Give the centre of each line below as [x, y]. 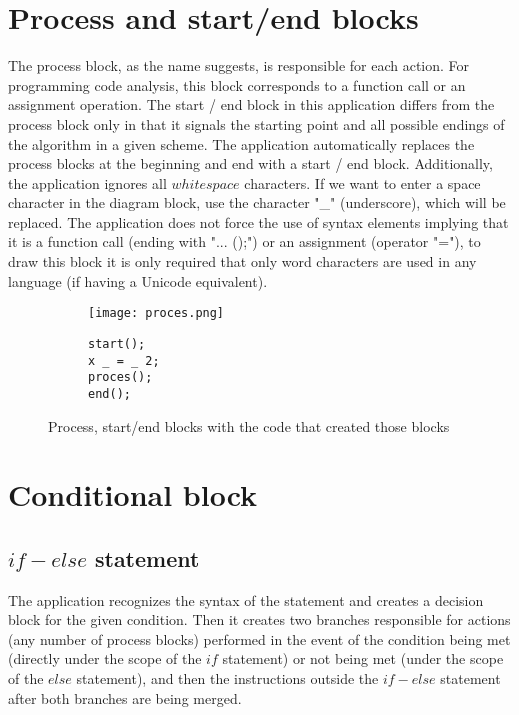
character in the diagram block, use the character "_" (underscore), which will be [257, 202]
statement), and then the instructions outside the [227, 678]
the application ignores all [87, 182]
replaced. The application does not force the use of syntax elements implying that [258, 221]
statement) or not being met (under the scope [363, 658]
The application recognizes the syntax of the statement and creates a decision [246, 599]
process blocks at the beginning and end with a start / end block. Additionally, [250, 163]
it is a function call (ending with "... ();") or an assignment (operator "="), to [244, 241]
